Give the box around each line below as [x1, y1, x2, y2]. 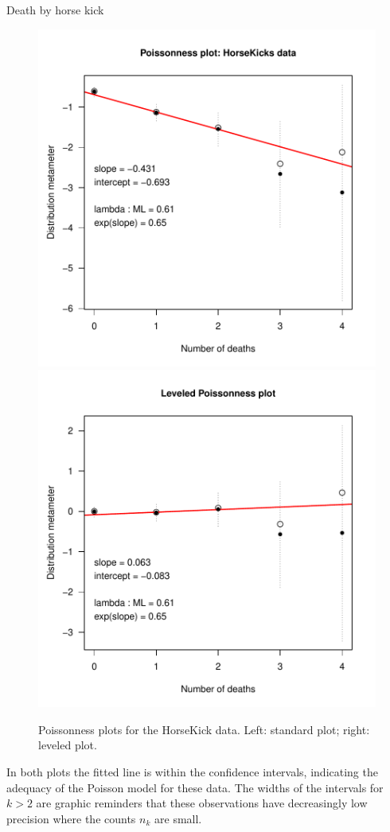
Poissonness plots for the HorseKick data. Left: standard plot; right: [38, 721, 370, 737]
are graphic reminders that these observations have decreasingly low [36, 795, 368, 811]
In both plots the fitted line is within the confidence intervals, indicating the [6, 763, 378, 780]
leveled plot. [38, 737, 97, 753]
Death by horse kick [6, 2, 104, 17]
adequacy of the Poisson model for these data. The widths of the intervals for [6, 779, 384, 795]
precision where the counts [6, 810, 136, 826]
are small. [154, 810, 202, 826]
